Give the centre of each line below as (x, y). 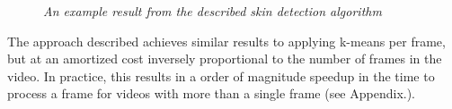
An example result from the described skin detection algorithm (213, 11)
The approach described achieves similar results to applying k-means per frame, (226, 41)
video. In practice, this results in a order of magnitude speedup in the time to (221, 75)
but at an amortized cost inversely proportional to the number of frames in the (225, 59)
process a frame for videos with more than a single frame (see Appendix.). (212, 93)
